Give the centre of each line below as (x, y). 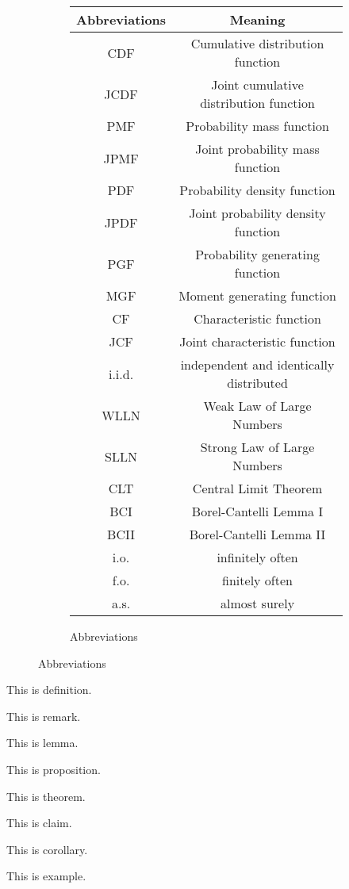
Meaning (257, 19)
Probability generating (257, 254)
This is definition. (49, 690)
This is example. (46, 876)
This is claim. (39, 823)
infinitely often (257, 557)
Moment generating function (257, 295)
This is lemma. (42, 743)
